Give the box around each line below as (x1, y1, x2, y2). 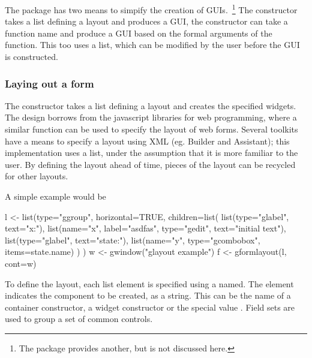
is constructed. (5, 50, 58, 63)
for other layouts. (5, 170, 68, 182)
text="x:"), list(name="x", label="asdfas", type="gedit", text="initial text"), (5, 222, 286, 234)
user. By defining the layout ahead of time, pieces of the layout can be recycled (5, 158, 296, 170)
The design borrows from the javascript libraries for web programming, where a (5, 111, 297, 124)
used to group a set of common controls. (5, 312, 153, 325)
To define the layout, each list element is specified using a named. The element (5, 277, 294, 290)
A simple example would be (5, 190, 106, 202)
